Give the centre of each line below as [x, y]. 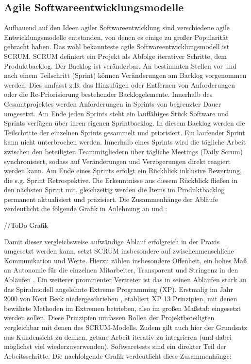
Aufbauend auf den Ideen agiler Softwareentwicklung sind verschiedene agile [117, 27]
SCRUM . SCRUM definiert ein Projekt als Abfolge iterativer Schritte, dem [116, 56]
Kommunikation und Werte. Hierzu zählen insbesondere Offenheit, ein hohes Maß [125, 260]
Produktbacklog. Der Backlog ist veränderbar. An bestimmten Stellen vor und [120, 65]
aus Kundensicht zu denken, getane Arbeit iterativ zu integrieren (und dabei [118, 337]
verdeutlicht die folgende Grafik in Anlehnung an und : [86, 209]
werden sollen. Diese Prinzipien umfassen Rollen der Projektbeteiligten [109, 318]
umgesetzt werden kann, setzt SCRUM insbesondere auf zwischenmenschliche [119, 251]
